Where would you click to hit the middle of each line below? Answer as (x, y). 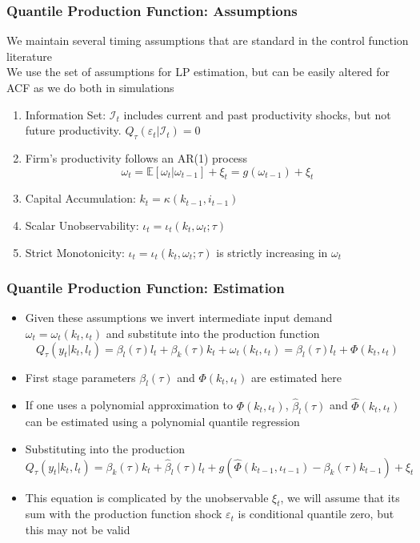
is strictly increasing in (272, 252)
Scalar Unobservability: (82, 225)
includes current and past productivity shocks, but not (257, 114)
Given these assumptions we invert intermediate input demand (179, 318)
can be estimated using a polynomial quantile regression (162, 422)
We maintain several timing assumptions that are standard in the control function (208, 40)
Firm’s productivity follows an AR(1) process (136, 157)
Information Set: (66, 114)
